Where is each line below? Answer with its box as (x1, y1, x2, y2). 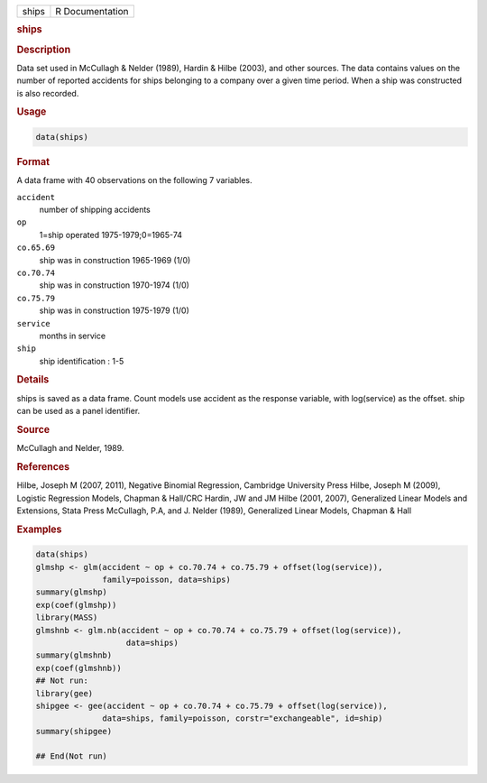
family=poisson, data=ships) (102, 575, 232, 585)
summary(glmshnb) (35, 650, 113, 660)
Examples (16, 523, 62, 536)
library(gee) (35, 688, 94, 698)
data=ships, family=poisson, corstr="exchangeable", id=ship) (102, 714, 383, 723)
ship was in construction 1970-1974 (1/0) (39, 280, 189, 290)
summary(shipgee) (35, 726, 113, 736)
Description (16, 43, 71, 56)
